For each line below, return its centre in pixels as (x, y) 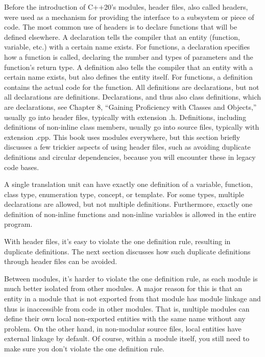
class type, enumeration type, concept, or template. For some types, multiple (124, 194)
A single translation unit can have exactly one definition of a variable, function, (128, 184)
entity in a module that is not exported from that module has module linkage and (132, 299)
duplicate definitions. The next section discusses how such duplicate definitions (127, 251)
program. (18, 224)
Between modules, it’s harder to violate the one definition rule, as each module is (131, 278)
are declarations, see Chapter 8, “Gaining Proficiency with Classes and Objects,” (130, 106)
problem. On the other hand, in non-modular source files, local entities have (123, 328)
